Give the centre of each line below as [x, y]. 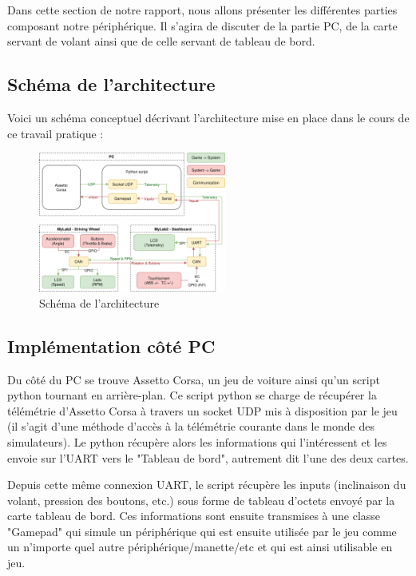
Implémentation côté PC [111, 346]
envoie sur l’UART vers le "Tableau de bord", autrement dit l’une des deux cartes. [208, 457]
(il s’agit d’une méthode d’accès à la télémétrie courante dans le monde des [191, 426]
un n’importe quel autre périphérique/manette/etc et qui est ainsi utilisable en [200, 547]
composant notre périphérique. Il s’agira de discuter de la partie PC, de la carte [202, 25]
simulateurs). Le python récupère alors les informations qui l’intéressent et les [197, 441]
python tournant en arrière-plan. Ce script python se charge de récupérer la [192, 395]
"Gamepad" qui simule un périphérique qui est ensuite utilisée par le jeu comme [202, 531]
